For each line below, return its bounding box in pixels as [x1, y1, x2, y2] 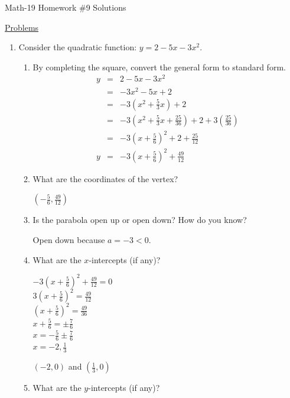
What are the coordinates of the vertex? [32, 172, 178, 185]
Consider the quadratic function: [18, 41, 137, 53]
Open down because [32, 233, 105, 245]
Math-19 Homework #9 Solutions [5, 1, 126, 13]
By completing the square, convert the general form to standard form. [32, 60, 286, 73]
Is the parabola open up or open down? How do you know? [32, 213, 247, 226]
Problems [5, 21, 39, 33]
